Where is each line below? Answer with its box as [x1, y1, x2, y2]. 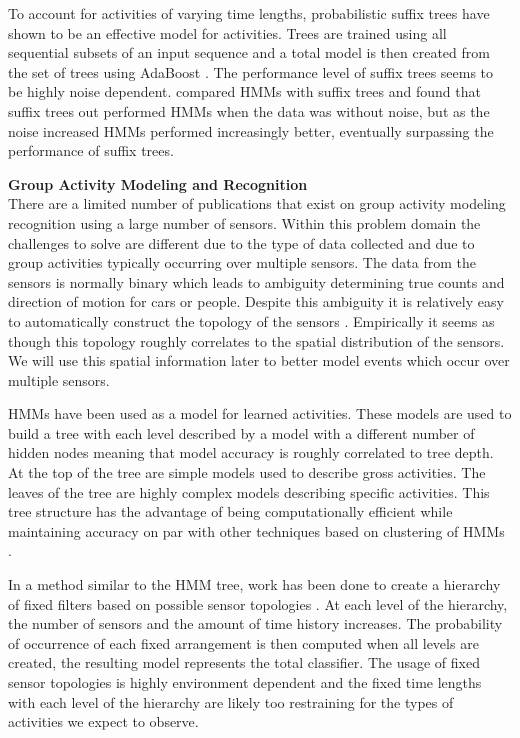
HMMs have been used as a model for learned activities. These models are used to [8, 403, 512, 424]
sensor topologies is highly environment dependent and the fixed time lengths [8, 672, 482, 692]
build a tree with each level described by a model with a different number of [8, 422, 475, 443]
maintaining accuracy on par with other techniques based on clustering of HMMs [8, 520, 505, 541]
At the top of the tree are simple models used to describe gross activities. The [8, 462, 486, 483]
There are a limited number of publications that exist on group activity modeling [8, 193, 506, 214]
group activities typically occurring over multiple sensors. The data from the [8, 252, 476, 273]
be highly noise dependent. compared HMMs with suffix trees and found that [8, 81, 481, 102]
